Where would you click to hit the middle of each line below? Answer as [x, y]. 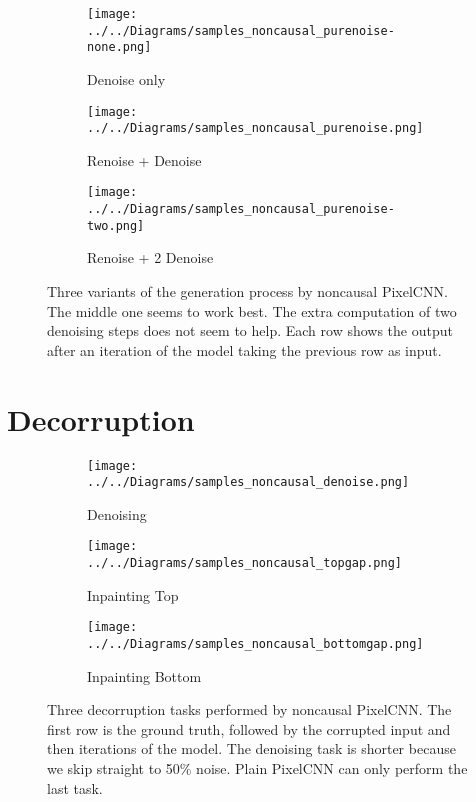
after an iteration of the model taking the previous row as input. [244, 349]
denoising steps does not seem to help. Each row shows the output [250, 330]
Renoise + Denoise [144, 159]
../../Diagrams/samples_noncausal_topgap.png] [244, 563]
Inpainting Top [133, 594]
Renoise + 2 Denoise [150, 257]
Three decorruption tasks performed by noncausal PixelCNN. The [249, 709]
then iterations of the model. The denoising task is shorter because [251, 748]
